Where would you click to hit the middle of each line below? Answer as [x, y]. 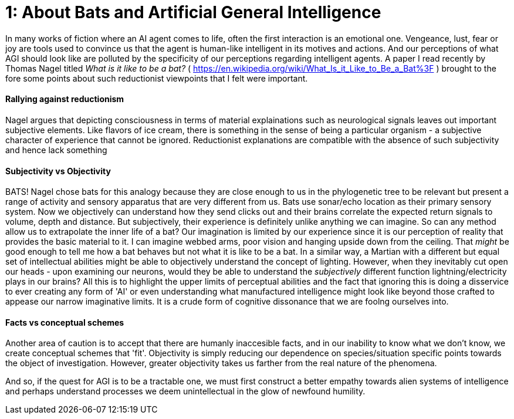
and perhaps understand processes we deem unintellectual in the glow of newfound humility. [185, 391]
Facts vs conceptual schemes [65, 322]
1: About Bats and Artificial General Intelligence [193, 12]
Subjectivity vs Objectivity [58, 171]
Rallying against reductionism [65, 99]
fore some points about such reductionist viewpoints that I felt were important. [157, 78]
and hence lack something [56, 150]
